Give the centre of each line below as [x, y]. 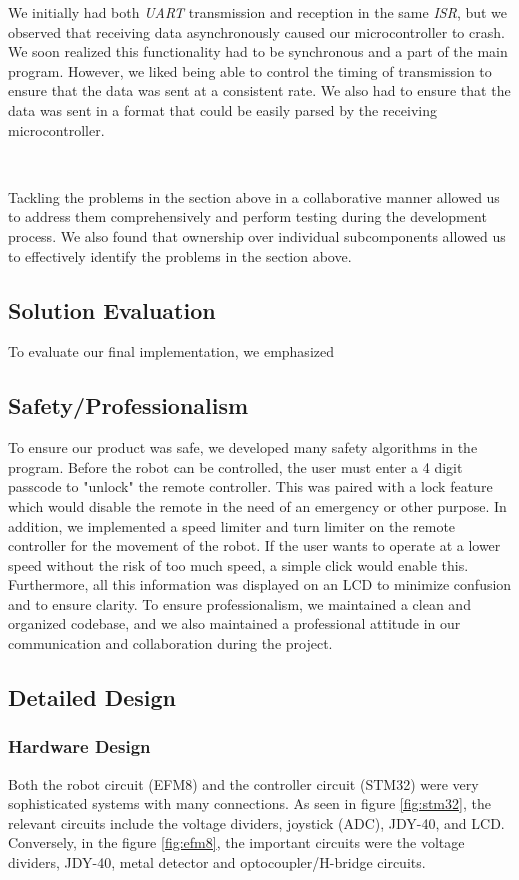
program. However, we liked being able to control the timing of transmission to [250, 70]
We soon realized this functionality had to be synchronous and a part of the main [258, 51]
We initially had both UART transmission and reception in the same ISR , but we [258, 12]
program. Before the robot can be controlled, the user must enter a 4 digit [235, 466]
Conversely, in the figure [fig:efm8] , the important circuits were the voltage [236, 842]
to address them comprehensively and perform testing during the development [247, 216]
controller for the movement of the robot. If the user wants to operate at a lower [254, 545]
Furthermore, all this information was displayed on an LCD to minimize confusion [260, 584]
